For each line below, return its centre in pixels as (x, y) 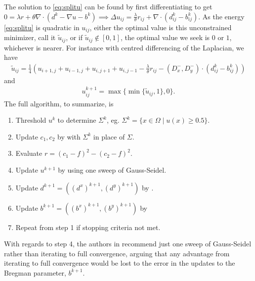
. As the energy (221, 16)
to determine (77, 120)
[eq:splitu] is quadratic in (42, 27)
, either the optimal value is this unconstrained (161, 27)
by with (69, 136)
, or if (74, 37)
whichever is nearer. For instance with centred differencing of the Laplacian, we (124, 47)
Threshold (31, 120)
